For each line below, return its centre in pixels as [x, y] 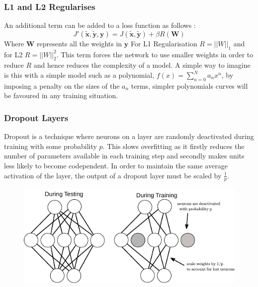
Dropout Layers [36, 117]
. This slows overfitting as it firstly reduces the [173, 146]
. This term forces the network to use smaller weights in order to [155, 54]
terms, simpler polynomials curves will [189, 85]
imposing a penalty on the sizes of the [62, 85]
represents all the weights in [80, 43]
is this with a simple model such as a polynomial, [79, 75]
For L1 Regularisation [164, 43]
